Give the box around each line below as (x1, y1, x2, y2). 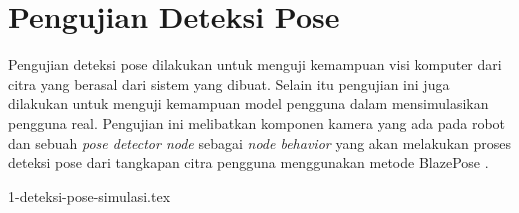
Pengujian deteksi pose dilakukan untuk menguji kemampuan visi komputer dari (8, 54, 502, 75)
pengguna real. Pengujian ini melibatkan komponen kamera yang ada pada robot (8, 112, 505, 133)
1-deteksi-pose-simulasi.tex (8, 185, 171, 206)
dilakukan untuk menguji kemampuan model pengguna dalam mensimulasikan (8, 93, 489, 114)
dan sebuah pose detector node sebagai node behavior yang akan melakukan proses (8, 132, 511, 153)
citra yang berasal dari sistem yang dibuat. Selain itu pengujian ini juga (8, 73, 450, 94)
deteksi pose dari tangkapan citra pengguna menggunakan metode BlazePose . (8, 152, 489, 173)
